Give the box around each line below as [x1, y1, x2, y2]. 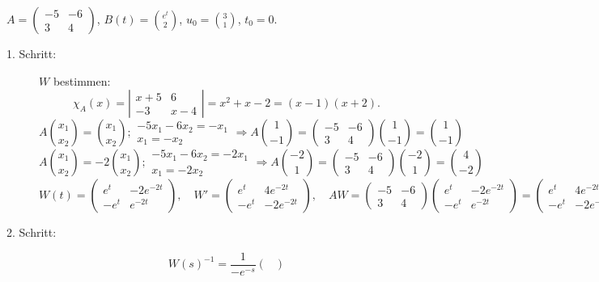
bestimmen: [53, 72, 111, 89]
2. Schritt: [6, 224, 57, 241]
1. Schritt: [6, 45, 57, 61]
